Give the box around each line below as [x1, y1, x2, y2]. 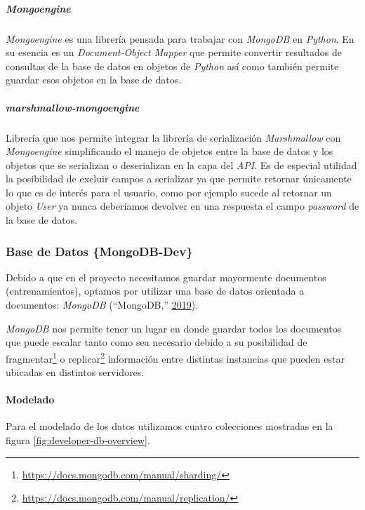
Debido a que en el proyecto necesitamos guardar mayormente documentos [6, 269, 326, 284]
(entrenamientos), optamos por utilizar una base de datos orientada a [6, 283, 305, 298]
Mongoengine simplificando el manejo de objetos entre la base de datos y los [6, 144, 333, 159]
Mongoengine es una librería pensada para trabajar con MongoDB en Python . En [6, 31, 354, 46]
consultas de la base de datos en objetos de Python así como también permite [6, 58, 339, 73]
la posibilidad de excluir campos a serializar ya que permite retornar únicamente [6, 171, 352, 186]
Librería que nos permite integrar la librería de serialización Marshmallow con [6, 130, 341, 145]
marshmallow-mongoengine [6, 100, 140, 114]
